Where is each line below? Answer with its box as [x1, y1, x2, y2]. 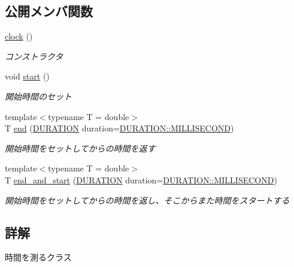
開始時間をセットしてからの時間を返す [5, 142, 156, 154]
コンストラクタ [5, 50, 63, 62]
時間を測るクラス [5, 251, 72, 263]
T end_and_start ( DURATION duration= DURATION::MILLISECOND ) [5, 173, 277, 186]
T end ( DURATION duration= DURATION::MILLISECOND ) [5, 122, 234, 134]
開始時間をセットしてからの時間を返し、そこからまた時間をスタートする [5, 194, 290, 206]
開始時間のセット [5, 90, 72, 102]
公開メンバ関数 [5, 2, 93, 20]
